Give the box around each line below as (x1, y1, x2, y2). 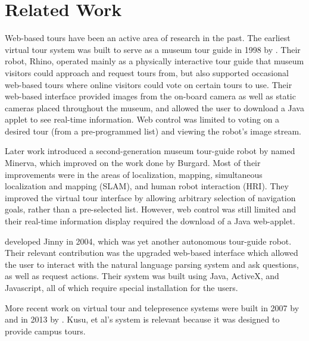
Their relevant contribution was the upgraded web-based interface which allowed (5, 246, 298, 259)
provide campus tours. (5, 324, 86, 337)
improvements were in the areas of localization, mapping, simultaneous (5, 168, 263, 180)
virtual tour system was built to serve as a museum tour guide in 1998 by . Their (5, 43, 301, 55)
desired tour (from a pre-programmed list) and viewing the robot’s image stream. (5, 124, 302, 137)
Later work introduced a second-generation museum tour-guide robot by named (5, 145, 295, 157)
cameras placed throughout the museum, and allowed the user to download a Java (5, 101, 304, 114)
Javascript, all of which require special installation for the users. (5, 281, 238, 293)
